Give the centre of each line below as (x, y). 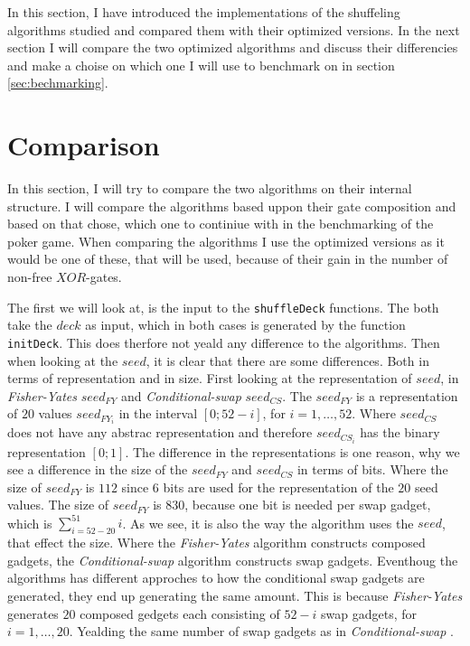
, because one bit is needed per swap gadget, (308, 505)
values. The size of (58, 505)
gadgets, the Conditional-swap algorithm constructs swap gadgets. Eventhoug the (233, 560)
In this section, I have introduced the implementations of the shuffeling (204, 12)
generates (33, 613)
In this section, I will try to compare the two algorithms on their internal (210, 188)
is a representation (407, 395)
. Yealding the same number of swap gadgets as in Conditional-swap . (261, 631)
